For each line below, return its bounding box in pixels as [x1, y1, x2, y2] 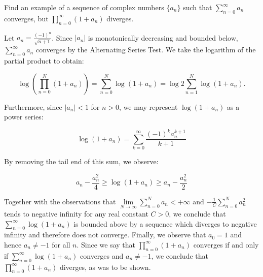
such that [183, 2, 212, 12]
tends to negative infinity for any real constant [4, 208, 148, 219]
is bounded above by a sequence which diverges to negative [73, 218, 257, 229]
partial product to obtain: [4, 55, 84, 66]
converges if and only [193, 239, 259, 250]
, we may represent [119, 101, 178, 112]
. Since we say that [77, 239, 136, 250]
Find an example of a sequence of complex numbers [4, 2, 164, 12]
